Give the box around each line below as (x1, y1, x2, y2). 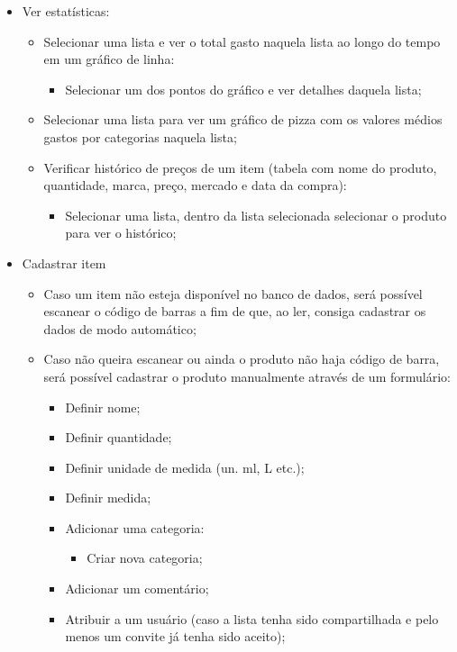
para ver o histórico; (65, 223, 177, 242)
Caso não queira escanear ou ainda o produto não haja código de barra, (43, 349, 440, 368)
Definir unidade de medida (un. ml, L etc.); (65, 457, 305, 476)
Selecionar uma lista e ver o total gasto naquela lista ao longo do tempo (43, 32, 441, 50)
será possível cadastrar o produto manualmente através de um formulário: (43, 367, 451, 385)
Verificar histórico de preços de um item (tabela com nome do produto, (43, 158, 437, 177)
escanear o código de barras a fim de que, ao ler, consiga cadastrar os (43, 302, 426, 321)
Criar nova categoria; (87, 548, 203, 567)
